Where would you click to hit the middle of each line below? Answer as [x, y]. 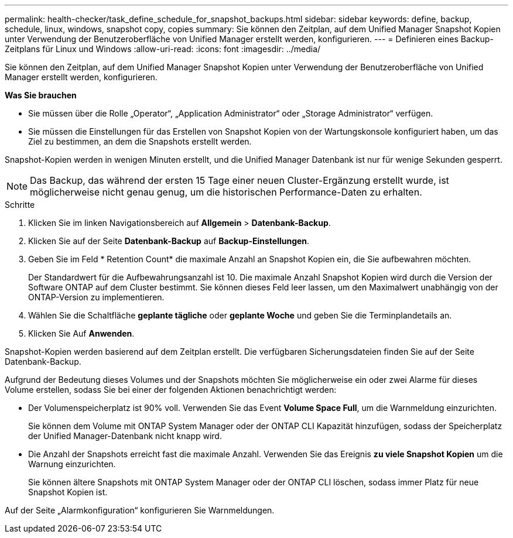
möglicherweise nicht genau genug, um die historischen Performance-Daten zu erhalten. [226, 192]
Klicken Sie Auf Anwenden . [81, 333]
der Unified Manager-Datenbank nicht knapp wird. [125, 436]
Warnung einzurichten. [72, 464]
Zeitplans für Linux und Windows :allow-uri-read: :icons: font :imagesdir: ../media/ [163, 49]
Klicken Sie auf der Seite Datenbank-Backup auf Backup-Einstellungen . [169, 241]
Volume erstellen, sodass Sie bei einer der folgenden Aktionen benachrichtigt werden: [171, 390]
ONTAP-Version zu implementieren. [96, 297]
